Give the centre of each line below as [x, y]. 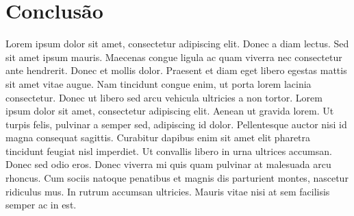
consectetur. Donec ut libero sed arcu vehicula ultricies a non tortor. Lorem [164, 97]
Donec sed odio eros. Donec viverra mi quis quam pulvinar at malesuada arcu [168, 164]
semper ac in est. [41, 205]
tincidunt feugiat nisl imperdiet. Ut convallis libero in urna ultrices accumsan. [169, 151]
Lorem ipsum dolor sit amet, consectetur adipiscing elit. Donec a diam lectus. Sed [177, 44]
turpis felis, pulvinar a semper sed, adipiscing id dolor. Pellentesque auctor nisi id [176, 124]
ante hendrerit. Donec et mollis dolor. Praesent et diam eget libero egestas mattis [176, 70]
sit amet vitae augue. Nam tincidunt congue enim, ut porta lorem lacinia [159, 83]
